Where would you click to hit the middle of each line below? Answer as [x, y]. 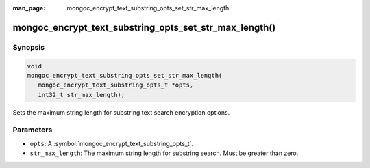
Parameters [33, 130]
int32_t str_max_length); [82, 95]
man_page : [29, 8]
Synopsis [28, 47]
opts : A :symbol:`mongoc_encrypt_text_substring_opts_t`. [112, 143]
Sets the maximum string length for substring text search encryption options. [121, 112]
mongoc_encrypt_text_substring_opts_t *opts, [116, 85]
